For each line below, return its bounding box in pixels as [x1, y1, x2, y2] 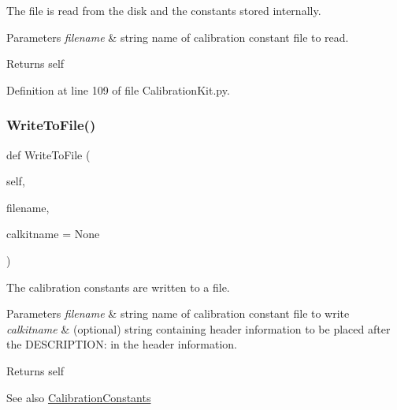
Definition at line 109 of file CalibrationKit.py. [6, 81, 230, 98]
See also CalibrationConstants [6, 389, 151, 405]
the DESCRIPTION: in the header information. [6, 336, 237, 352]
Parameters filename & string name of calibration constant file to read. [6, 28, 349, 45]
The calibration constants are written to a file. [6, 278, 230, 295]
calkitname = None [6, 225, 100, 242]
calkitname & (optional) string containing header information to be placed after [6, 320, 391, 337]
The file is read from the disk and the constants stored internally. [6, 2, 321, 18]
